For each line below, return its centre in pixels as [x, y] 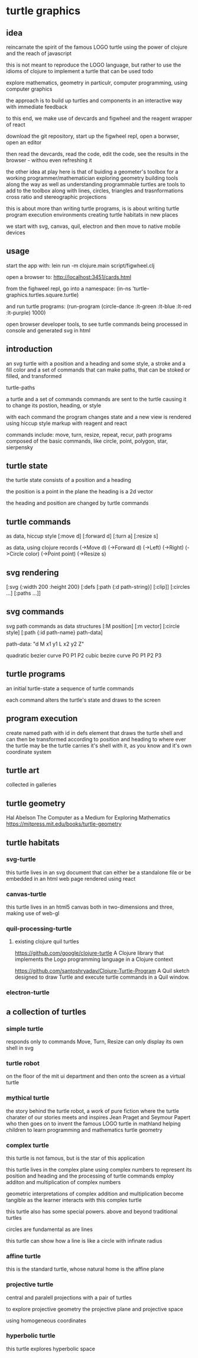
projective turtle [30, 1284]
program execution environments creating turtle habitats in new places [92, 215]
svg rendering [33, 572]
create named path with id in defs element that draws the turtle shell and [95, 733]
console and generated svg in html [48, 330]
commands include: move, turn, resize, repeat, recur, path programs [89, 434]
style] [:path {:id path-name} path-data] [55, 632]
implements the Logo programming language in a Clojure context [94, 959]
